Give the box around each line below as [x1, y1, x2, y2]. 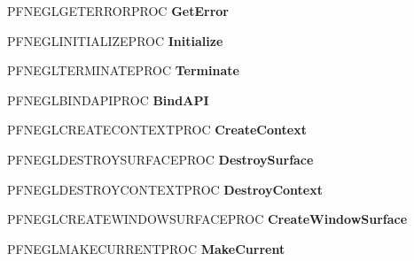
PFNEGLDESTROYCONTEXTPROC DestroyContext [7, 180, 323, 198]
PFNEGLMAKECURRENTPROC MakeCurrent [7, 239, 285, 257]
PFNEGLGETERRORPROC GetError [7, 2, 229, 19]
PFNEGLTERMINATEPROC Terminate [7, 61, 239, 80]
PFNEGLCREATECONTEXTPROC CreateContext [7, 120, 307, 139]
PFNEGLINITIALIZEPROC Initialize [7, 31, 223, 50]
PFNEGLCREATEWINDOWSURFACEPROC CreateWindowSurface [7, 210, 408, 228]
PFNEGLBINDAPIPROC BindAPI [7, 90, 209, 109]
